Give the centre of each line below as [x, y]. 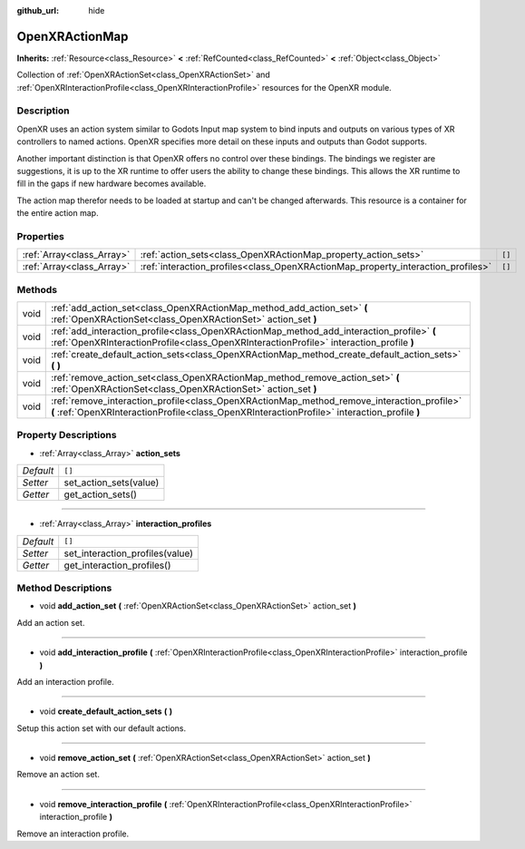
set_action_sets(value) [112, 483]
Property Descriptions [67, 435]
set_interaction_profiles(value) [129, 553]
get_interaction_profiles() [117, 565]
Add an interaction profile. [65, 681]
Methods [37, 289]
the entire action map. [58, 213]
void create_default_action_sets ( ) [106, 711]
